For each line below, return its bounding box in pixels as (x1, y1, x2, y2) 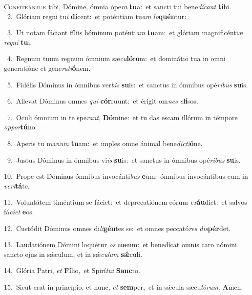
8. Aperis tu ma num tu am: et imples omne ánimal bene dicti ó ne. (7, 138, 203, 148)
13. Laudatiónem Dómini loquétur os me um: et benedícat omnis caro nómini (4, 239, 237, 250)
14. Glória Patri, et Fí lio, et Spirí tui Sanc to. (4, 265, 140, 275)
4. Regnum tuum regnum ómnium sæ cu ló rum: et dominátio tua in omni (7, 53, 226, 63)
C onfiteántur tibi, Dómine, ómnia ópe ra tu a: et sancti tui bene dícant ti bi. (4, 1, 231, 11)
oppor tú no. (4, 122, 37, 132)
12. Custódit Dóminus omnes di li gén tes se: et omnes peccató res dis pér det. (4, 223, 231, 233)
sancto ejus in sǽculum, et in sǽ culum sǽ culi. (4, 249, 143, 259)
